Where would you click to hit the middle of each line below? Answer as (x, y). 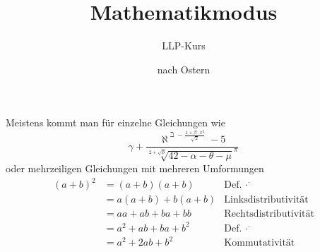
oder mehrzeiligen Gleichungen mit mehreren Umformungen (135, 168)
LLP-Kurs (184, 46)
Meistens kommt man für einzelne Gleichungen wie (115, 122)
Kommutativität (260, 243)
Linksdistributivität (266, 200)
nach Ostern (184, 69)
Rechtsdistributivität (269, 214)
